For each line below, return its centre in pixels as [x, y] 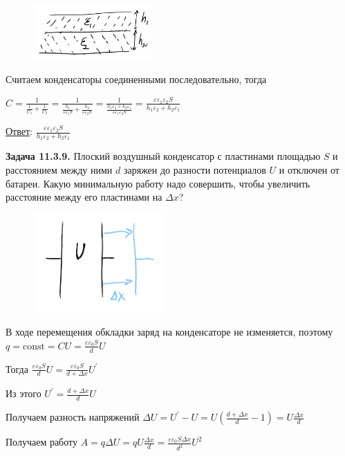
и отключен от [309, 169]
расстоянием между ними [59, 169]
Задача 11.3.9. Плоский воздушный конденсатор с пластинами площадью [163, 156]
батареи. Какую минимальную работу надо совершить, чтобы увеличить [158, 183]
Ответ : [19, 131]
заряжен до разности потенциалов [195, 169]
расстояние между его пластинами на [84, 197]
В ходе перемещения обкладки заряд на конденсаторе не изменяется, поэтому [169, 332]
